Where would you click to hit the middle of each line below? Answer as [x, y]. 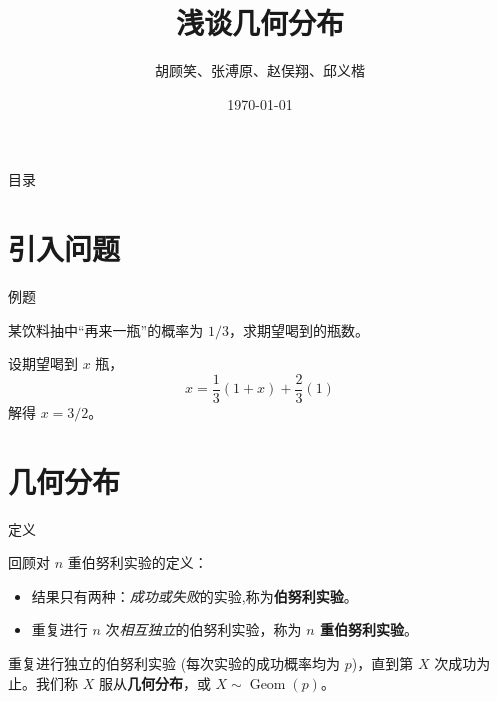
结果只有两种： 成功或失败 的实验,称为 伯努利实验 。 [194, 595]
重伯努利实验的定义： [137, 562]
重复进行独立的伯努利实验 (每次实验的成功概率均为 [174, 662]
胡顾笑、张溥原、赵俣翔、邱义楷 [260, 70]
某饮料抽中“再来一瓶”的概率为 [106, 329]
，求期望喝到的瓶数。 [298, 329]
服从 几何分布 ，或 [154, 682]
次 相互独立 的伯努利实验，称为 [203, 629]
